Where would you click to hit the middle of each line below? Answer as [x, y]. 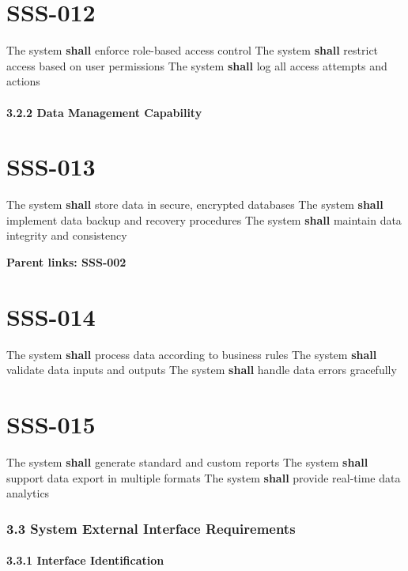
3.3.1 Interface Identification [85, 560]
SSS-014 [51, 316]
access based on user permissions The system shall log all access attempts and [197, 65]
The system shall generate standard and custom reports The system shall [187, 462]
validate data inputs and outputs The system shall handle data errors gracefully [202, 370]
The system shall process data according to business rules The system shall [192, 354]
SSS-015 [51, 424]
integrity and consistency [67, 235]
